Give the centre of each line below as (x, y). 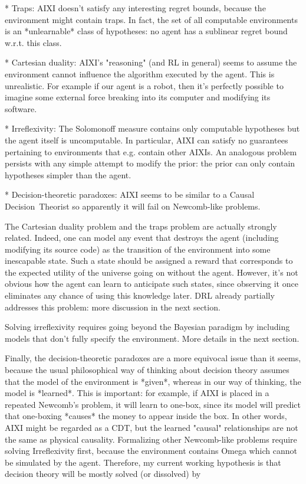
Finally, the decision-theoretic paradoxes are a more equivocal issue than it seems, (153, 358)
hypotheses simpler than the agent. (68, 174)
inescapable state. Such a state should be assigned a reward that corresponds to (149, 261)
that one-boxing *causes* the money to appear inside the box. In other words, (146, 416)
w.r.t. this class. (33, 42)
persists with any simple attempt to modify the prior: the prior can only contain (150, 163)
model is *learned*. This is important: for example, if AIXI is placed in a (137, 393)
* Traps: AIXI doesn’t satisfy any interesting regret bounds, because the (135, 8)
